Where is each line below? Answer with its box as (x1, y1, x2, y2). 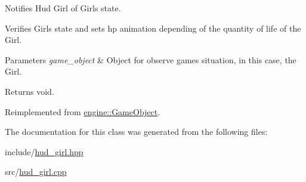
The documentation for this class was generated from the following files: (5, 125, 268, 138)
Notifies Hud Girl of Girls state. (5, 2, 121, 14)
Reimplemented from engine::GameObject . (5, 105, 160, 118)
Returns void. (5, 85, 54, 97)
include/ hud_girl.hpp (5, 145, 84, 158)
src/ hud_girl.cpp (5, 165, 67, 178)
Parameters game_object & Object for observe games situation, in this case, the (5, 53, 296, 66)
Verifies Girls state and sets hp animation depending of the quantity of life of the (5, 21, 301, 34)
